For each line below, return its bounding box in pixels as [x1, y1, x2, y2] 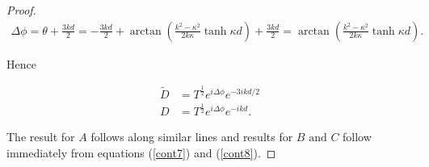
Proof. [6, 2, 36, 18]
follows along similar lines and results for [90, 128, 293, 144]
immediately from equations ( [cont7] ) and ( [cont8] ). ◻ [6, 144, 276, 161]
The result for [6, 128, 75, 144]
